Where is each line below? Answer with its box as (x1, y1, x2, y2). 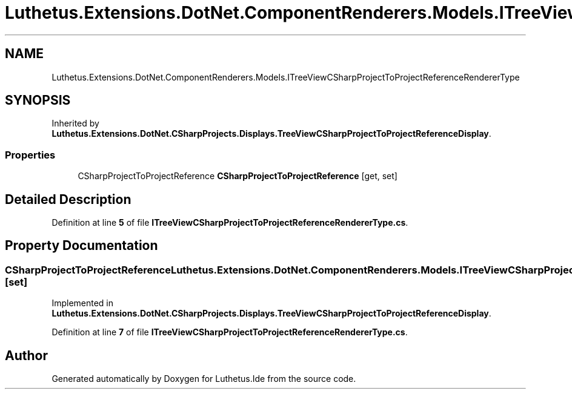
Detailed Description (5, 191, 131, 207)
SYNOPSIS (5, 93, 71, 108)
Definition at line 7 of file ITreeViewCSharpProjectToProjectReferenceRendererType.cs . (52, 327, 408, 338)
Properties (5, 148, 56, 161)
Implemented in (52, 298, 114, 309)
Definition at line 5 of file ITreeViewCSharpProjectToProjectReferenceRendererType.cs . (52, 217, 408, 228)
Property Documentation (5, 238, 158, 254)
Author (5, 347, 48, 363)
